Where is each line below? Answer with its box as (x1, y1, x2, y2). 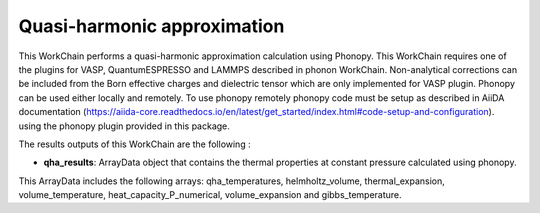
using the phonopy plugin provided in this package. (18, 120, 230, 132)
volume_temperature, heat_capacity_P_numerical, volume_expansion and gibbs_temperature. (18, 189, 402, 201)
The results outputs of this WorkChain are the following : (18, 138, 251, 150)
